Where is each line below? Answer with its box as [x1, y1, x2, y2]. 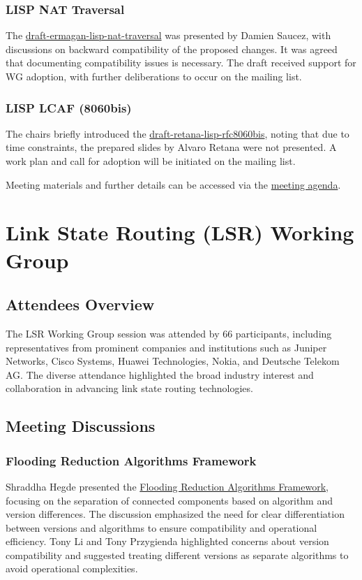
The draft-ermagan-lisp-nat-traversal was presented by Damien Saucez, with [6, 28, 331, 43]
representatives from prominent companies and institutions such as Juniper [6, 340, 327, 354]
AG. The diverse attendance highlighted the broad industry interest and [6, 367, 314, 382]
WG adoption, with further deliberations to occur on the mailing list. [6, 69, 302, 83]
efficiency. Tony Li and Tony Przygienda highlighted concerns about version [6, 534, 329, 549]
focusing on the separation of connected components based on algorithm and [6, 493, 333, 507]
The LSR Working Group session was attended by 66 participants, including [6, 326, 332, 340]
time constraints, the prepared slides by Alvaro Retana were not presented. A [6, 140, 337, 154]
